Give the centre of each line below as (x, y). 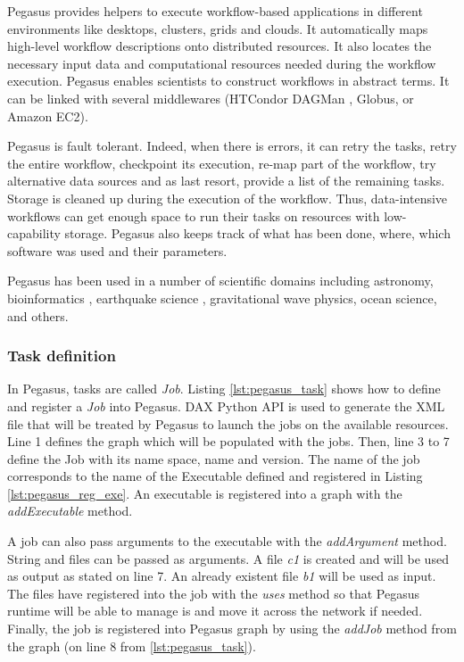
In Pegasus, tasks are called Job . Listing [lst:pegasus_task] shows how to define (224, 389)
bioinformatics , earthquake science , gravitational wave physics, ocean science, (222, 298)
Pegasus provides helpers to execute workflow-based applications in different (215, 11)
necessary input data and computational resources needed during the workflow (222, 63)
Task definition (62, 356)
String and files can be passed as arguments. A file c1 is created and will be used (228, 558)
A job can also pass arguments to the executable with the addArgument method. (227, 541)
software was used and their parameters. (117, 250)
